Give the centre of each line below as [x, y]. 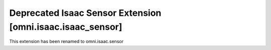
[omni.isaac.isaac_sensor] [66, 27]
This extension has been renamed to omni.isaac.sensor [66, 42]
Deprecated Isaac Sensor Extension [85, 13]
